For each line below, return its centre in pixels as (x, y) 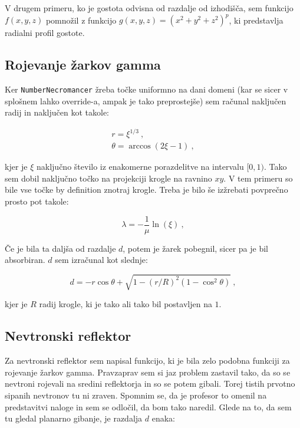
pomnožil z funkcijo (81, 20)
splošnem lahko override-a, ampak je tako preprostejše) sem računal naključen (146, 101)
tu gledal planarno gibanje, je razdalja (74, 418)
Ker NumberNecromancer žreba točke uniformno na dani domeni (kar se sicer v (146, 89)
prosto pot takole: (37, 201)
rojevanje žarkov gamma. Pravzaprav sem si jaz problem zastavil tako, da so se (148, 372)
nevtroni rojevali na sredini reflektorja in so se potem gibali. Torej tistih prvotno (150, 383)
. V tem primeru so (258, 178)
